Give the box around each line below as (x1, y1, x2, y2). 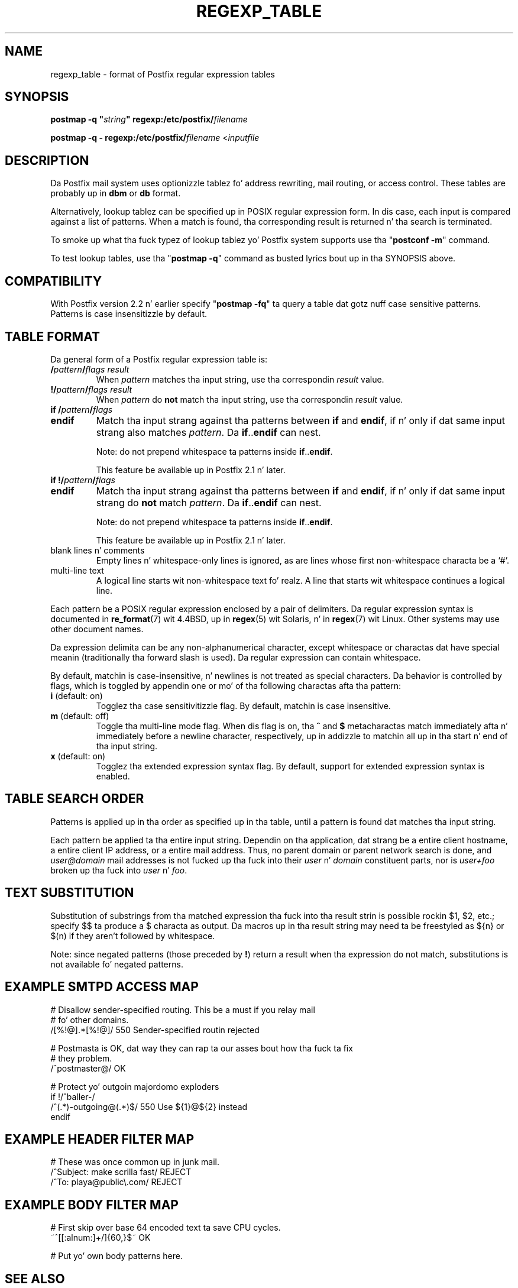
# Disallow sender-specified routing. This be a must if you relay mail (50, 1004, 315, 1015)
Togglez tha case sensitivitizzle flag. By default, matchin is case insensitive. (96, 700, 391, 711)
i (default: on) (50, 690, 103, 701)
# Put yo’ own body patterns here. (50, 1251, 183, 1261)
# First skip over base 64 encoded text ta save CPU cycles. (50, 1222, 281, 1233)
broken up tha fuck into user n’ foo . (50, 865, 187, 875)
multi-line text (50, 565, 104, 575)
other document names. (50, 623, 144, 634)
